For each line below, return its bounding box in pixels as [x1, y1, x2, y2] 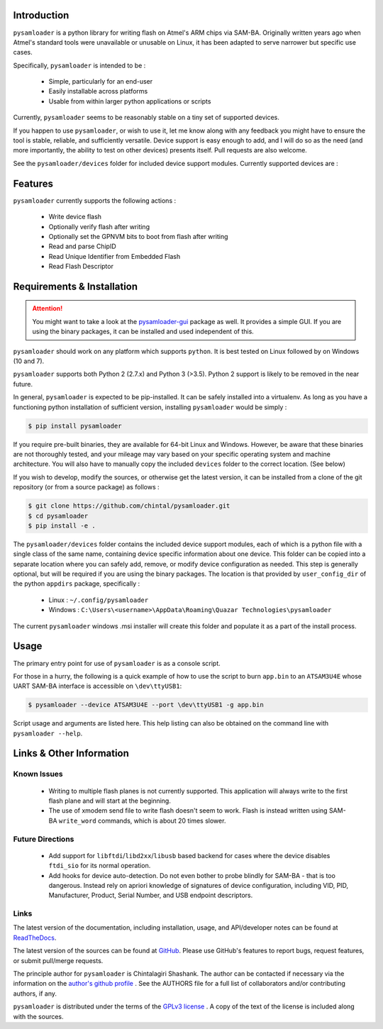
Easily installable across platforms [48, 87, 148, 96]
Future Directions [13, 834, 74, 844]
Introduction [13, 9, 70, 21]
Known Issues [13, 769, 63, 779]
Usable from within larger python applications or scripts [48, 96, 211, 106]
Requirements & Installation [13, 280, 138, 292]
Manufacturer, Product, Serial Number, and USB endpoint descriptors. [48, 891, 253, 900]
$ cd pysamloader [28, 511, 89, 520]
